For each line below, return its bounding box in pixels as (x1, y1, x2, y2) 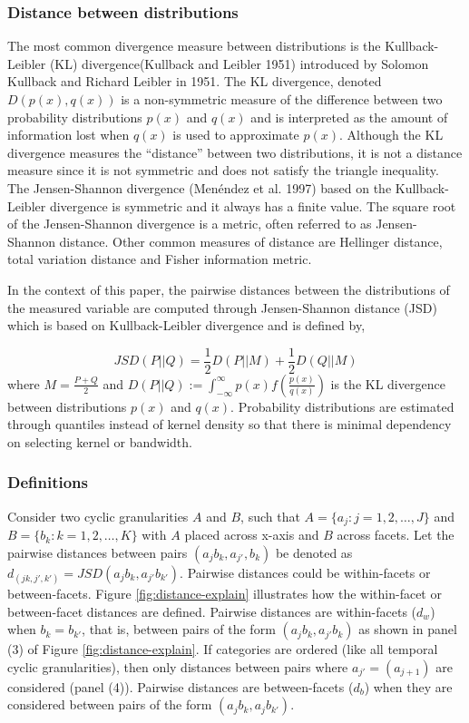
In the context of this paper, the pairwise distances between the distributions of (7, 279, 450, 298)
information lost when (7, 125, 130, 144)
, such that (240, 506, 300, 525)
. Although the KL (338, 125, 444, 144)
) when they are (364, 677, 453, 696)
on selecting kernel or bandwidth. (7, 432, 192, 451)
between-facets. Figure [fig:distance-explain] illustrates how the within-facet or (7, 584, 442, 603)
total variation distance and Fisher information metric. (7, 249, 312, 269)
